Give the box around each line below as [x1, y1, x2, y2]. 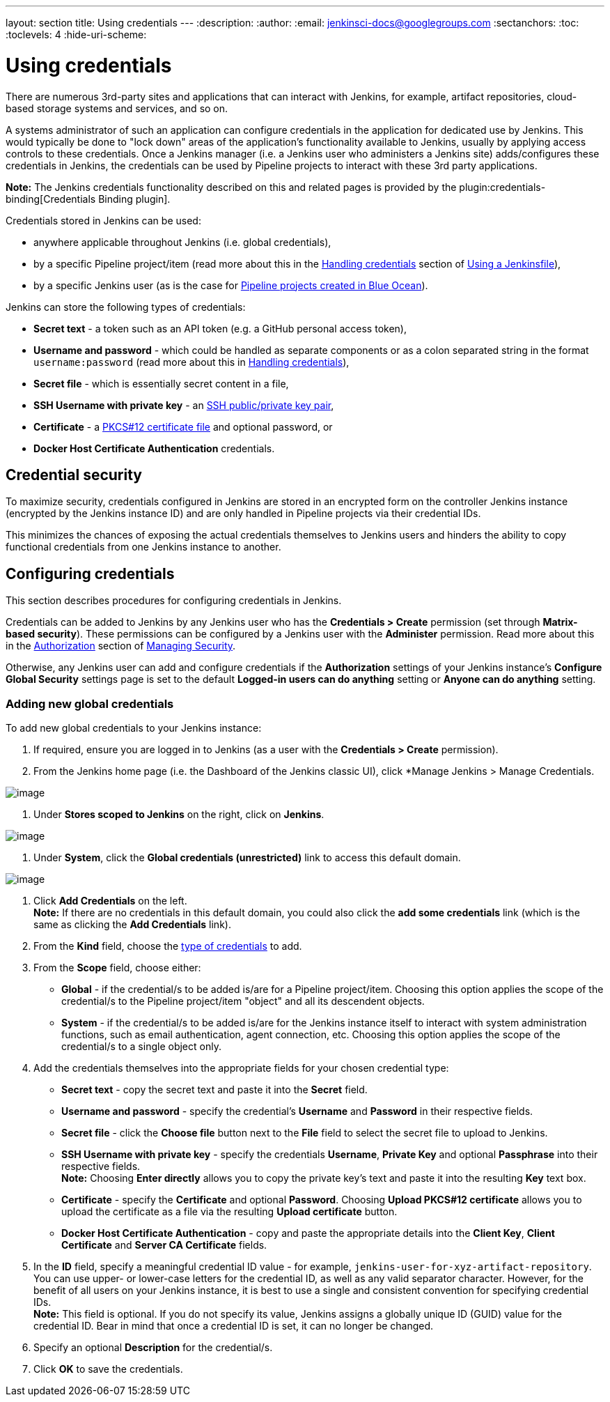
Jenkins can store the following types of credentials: [6, 300, 246, 313]
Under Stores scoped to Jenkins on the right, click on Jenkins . [33, 808, 324, 820]
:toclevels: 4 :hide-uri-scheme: [6, 29, 147, 40]
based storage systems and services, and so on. [6, 102, 228, 114]
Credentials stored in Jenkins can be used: [6, 214, 201, 226]
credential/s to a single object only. [61, 1040, 221, 1052]
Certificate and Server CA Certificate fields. [61, 1238, 267, 1251]
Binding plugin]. [98, 192, 171, 205]
